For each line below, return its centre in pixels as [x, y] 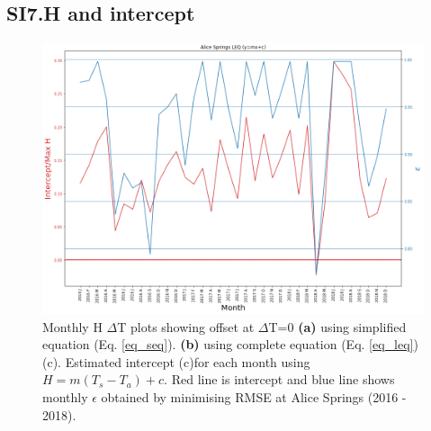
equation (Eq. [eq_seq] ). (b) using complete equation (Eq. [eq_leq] [228, 344]
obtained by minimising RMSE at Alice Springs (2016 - [254, 397]
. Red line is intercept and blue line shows [279, 379]
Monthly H [72, 326]
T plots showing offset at [186, 326]
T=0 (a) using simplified [337, 326]
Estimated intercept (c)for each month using [188, 361]
